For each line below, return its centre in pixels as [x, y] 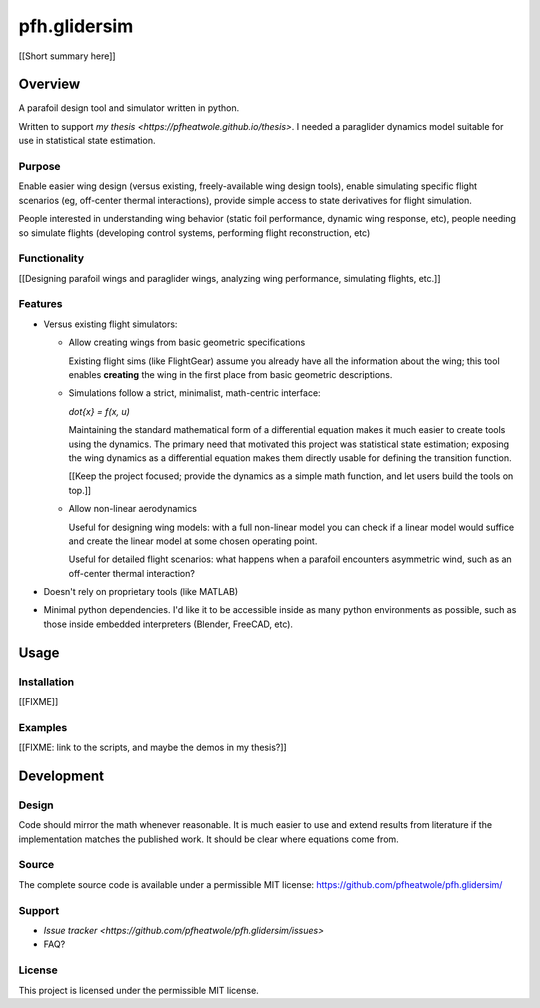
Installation [46, 682]
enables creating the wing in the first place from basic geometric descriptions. [230, 374]
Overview [49, 84]
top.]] [80, 490]
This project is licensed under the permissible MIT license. [138, 990]
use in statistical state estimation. [87, 141]
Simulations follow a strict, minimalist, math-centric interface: [194, 393]
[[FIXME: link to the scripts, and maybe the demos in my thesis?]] [152, 747]
